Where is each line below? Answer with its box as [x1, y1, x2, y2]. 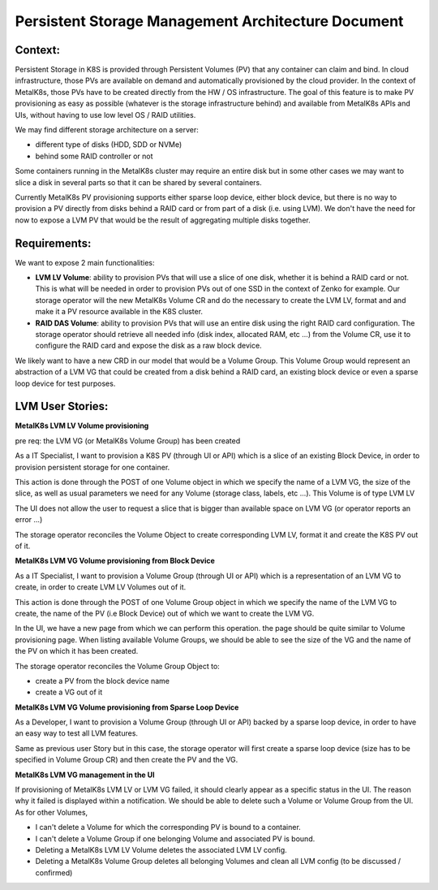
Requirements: [15, 236, 92, 250]
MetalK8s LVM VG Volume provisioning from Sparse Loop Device [15, 702, 239, 712]
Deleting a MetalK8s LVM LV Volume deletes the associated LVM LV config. [35, 845, 287, 854]
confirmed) [35, 867, 73, 877]
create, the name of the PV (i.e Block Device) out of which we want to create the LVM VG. [15, 608, 315, 618]
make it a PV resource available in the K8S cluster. [35, 307, 203, 317]
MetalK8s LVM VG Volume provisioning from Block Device [15, 556, 215, 566]
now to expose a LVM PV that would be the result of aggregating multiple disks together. [15, 215, 311, 225]
